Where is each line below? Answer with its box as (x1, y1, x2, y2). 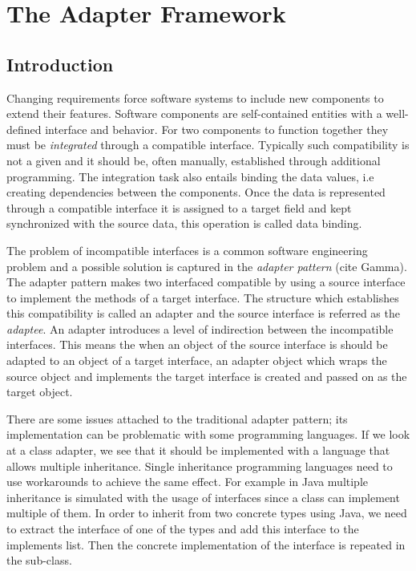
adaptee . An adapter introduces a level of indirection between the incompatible (6, 320, 394, 337)
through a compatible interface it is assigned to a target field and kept (6, 199, 352, 216)
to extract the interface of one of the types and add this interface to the (6, 520, 359, 537)
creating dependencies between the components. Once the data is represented (6, 184, 386, 200)
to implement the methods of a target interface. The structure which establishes (6, 289, 399, 306)
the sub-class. (6, 552, 72, 569)
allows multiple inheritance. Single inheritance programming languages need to (6, 457, 393, 474)
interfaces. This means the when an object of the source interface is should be (6, 336, 388, 353)
